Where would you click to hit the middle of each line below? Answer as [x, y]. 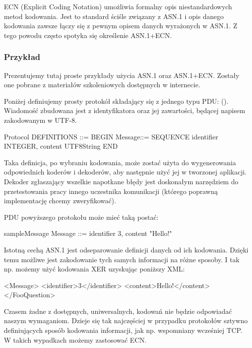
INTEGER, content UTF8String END [61, 146]
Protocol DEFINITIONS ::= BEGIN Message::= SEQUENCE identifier [111, 136]
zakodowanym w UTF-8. [40, 120]
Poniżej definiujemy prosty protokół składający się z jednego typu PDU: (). [116, 101]
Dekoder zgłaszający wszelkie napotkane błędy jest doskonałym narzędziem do [121, 181]
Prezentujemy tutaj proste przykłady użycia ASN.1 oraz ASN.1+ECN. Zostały [122, 75]
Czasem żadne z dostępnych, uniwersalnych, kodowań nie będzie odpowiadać [118, 311]
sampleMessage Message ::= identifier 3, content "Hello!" [88, 233]
